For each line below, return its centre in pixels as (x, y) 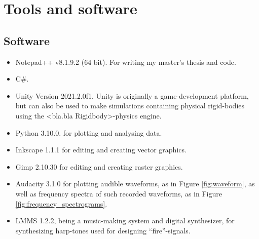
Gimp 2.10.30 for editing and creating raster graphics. (99, 166)
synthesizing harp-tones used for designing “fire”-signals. (103, 230)
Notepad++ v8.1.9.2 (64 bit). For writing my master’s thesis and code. (126, 62)
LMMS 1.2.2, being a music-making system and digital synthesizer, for (125, 221)
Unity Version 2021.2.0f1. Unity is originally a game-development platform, (132, 95)
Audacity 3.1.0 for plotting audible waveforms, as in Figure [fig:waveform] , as (135, 184)
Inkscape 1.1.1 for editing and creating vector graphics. (101, 150)
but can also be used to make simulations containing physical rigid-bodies (130, 106)
